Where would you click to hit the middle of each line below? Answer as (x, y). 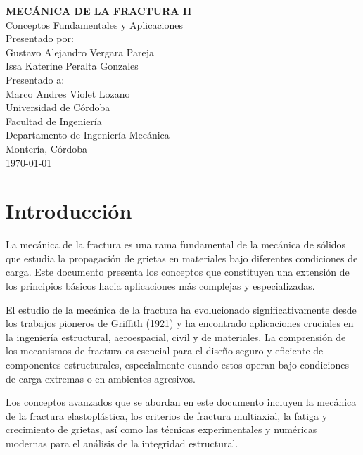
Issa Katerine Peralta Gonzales (72, 66)
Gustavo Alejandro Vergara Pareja (80, 52)
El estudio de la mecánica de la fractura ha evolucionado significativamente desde (181, 309)
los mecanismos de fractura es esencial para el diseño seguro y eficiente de (165, 351)
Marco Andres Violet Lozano (68, 93)
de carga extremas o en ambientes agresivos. (101, 378)
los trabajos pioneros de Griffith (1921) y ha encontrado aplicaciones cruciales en (180, 323)
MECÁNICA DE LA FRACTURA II (99, 11)
